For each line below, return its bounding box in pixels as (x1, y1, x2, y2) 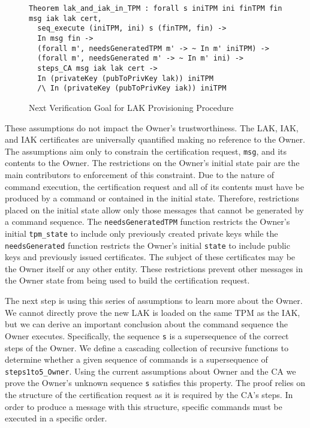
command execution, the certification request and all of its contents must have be (5, 180, 304, 192)
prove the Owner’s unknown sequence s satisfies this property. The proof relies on (5, 376, 306, 389)
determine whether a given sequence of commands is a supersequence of (5, 353, 268, 366)
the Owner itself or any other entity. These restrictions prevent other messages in (5, 262, 303, 275)
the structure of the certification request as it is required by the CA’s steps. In (5, 388, 293, 400)
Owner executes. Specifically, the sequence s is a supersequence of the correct (5, 329, 289, 342)
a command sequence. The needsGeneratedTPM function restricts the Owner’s (5, 215, 290, 228)
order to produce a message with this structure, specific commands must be (5, 400, 282, 412)
